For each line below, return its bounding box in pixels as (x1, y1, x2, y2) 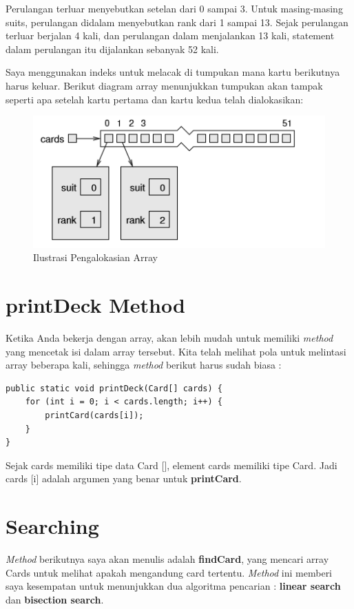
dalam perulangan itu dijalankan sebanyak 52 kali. (6, 41, 219, 56)
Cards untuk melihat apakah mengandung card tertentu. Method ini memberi (6, 565, 333, 579)
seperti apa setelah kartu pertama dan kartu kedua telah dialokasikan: (6, 92, 304, 106)
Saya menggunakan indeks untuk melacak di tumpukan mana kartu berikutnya (6, 65, 340, 79)
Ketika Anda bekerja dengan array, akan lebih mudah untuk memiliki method (6, 330, 333, 344)
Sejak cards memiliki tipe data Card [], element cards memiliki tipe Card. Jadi (6, 457, 337, 472)
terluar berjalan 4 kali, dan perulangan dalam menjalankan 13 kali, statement (6, 28, 335, 43)
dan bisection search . (6, 592, 104, 606)
